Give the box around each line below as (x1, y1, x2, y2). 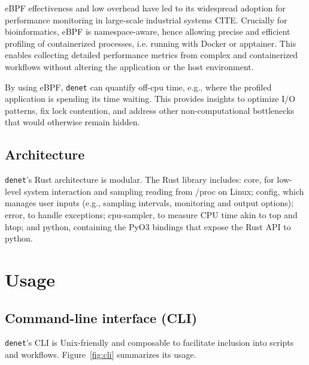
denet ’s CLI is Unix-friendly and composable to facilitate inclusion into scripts (5, 336, 294, 349)
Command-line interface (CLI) (5, 308, 198, 327)
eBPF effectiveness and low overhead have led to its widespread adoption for (5, 2, 286, 14)
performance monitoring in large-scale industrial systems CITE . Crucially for (5, 13, 287, 26)
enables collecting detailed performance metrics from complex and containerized (5, 49, 298, 61)
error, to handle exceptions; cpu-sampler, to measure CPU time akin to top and (5, 209, 298, 221)
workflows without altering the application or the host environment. (5, 60, 254, 73)
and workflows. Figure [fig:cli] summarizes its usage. (5, 348, 196, 361)
